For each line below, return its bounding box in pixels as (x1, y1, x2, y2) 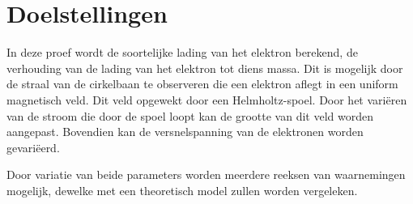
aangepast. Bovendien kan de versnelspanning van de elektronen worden (6, 123, 364, 140)
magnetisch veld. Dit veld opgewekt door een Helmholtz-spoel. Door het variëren (6, 91, 407, 108)
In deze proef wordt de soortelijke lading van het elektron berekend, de (6, 44, 358, 61)
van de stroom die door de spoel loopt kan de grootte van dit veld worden (6, 107, 373, 124)
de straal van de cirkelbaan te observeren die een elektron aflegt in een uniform (6, 75, 398, 92)
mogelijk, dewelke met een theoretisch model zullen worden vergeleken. (6, 181, 358, 198)
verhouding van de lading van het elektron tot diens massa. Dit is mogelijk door (6, 59, 403, 76)
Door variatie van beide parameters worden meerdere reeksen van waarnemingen (6, 166, 406, 183)
